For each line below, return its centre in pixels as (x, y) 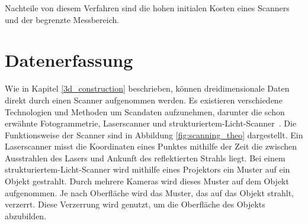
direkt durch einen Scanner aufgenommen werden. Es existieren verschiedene (144, 100)
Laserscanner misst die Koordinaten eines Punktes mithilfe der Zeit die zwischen (151, 146)
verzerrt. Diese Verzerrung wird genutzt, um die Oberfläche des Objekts (135, 204)
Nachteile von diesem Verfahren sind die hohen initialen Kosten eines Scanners (147, 8)
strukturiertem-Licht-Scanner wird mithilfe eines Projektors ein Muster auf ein (147, 169)
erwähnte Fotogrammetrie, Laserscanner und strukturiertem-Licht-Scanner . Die (151, 123)
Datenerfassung (69, 60)
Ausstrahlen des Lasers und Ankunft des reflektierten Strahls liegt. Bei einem (145, 158)
